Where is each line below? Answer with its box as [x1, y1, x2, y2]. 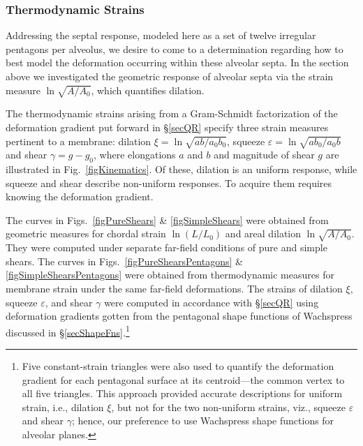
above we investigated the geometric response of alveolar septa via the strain [6, 69, 334, 83]
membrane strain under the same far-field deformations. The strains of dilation [6, 281, 343, 296]
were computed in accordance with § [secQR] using [104, 295, 319, 309]
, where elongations [94, 147, 176, 162]
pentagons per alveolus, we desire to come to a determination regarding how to [6, 41, 343, 56]
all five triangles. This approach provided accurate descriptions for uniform [22, 386, 343, 401]
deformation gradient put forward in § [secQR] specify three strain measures [6, 119, 329, 134]
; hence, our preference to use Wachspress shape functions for [71, 413, 334, 428]
